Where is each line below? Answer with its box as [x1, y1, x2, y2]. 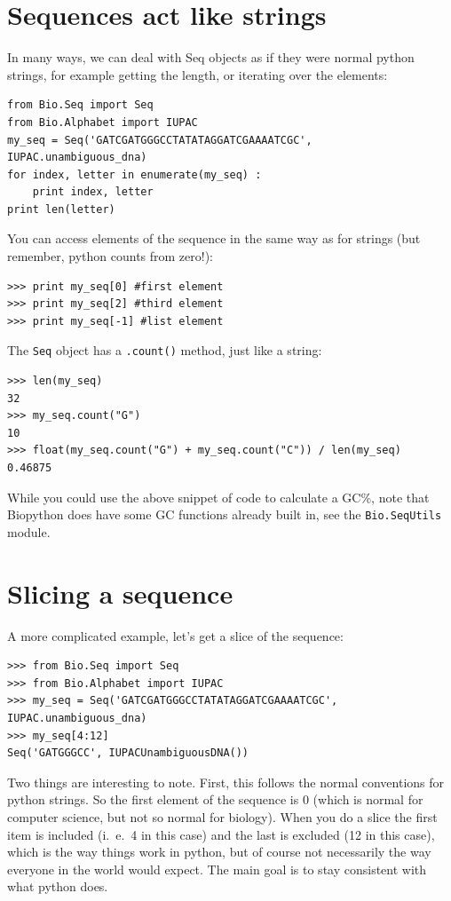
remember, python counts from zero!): [7, 247, 214, 265]
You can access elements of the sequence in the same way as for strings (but [7, 229, 421, 248]
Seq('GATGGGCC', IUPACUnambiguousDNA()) [7, 747, 249, 760]
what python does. [7, 877, 108, 896]
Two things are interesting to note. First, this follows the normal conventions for [7, 772, 445, 791]
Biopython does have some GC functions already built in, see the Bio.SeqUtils [7, 505, 442, 524]
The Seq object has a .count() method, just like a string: [7, 341, 322, 360]
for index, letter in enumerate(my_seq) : [7, 168, 262, 181]
